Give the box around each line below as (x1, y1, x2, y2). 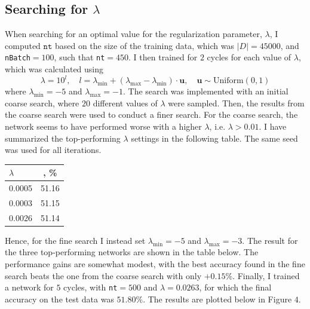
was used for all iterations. (5, 143, 102, 156)
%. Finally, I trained (225, 269, 300, 282)
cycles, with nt (63, 281, 118, 293)
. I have (259, 120, 287, 132)
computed (5, 39, 41, 51)
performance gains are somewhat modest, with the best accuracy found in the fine (5, 258, 305, 270)
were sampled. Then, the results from (168, 96, 305, 109)
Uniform (213, 77, 244, 85)
